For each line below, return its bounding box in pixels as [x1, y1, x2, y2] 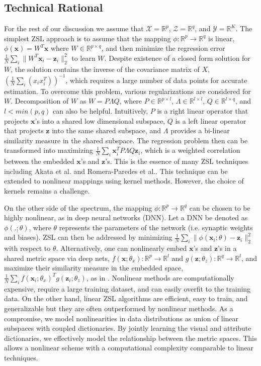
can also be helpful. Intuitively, [53, 106, 148, 116]
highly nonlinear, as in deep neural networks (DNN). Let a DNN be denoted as [4, 212, 248, 223]
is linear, [208, 33, 235, 43]
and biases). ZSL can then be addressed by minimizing [4, 232, 172, 242]
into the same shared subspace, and [52, 125, 161, 136]
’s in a [218, 243, 237, 253]
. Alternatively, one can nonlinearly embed [56, 243, 187, 253]
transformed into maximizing [4, 145, 94, 155]
